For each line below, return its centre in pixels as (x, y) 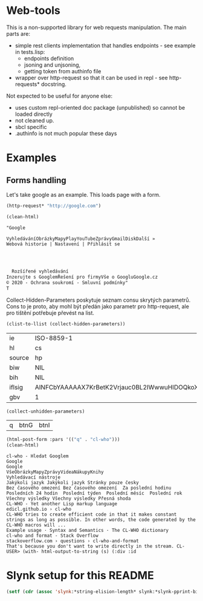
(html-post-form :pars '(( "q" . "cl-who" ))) (63, 440)
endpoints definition (49, 58)
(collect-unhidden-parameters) (46, 411)
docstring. (54, 84)
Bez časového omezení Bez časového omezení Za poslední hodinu (89, 488)
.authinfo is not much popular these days (66, 133)
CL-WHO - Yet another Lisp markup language (62, 504)
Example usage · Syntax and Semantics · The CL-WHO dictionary (88, 531)
